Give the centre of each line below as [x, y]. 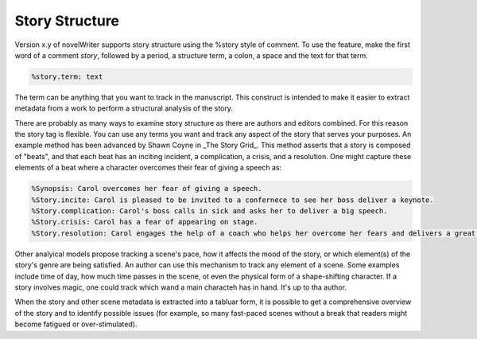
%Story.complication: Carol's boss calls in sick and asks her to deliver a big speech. [210, 211]
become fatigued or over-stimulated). [76, 324]
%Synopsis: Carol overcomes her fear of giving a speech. [147, 189]
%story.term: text [67, 76]
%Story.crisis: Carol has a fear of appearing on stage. [145, 222]
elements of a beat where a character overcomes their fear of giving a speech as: [148, 168]
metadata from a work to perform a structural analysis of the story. [124, 108]
